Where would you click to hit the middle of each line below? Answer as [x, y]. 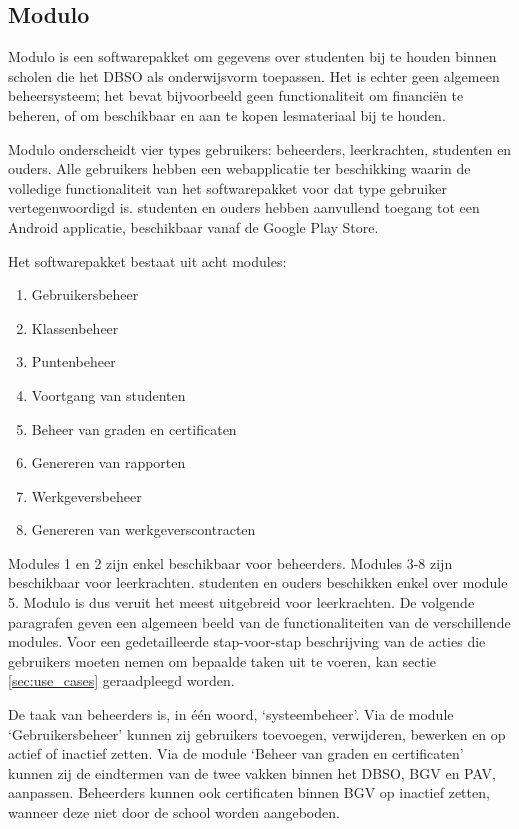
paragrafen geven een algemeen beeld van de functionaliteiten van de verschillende [259, 621]
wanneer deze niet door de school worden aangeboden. [174, 812]
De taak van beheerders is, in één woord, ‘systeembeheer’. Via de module [231, 714]
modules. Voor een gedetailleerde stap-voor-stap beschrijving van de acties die [247, 641]
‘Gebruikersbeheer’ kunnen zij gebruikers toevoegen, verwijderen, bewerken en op [257, 733]
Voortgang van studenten [108, 394]
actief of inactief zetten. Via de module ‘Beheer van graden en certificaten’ [236, 753]
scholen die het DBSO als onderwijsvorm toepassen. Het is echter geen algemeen [254, 75]
